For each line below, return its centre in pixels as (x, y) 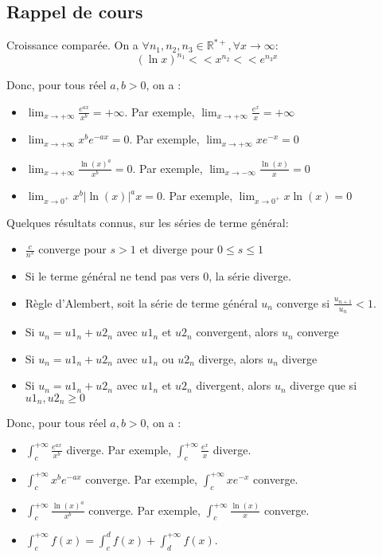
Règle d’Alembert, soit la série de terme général (141, 302)
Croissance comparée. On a (72, 45)
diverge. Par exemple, (119, 449)
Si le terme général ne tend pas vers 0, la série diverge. (158, 276)
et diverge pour (177, 249)
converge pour (72, 249)
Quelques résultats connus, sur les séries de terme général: (148, 222)
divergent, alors (234, 385)
